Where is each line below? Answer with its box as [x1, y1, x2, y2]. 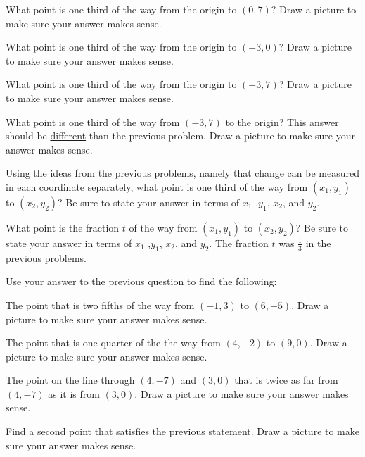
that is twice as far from [234, 373, 338, 387]
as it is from [48, 386, 100, 401]
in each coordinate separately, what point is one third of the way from [6, 179, 308, 194]
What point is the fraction [6, 220, 120, 234]
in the [305, 235, 331, 250]
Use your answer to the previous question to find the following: [6, 274, 277, 289]
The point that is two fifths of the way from [6, 297, 195, 312]
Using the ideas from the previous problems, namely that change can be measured [6, 165, 359, 180]
